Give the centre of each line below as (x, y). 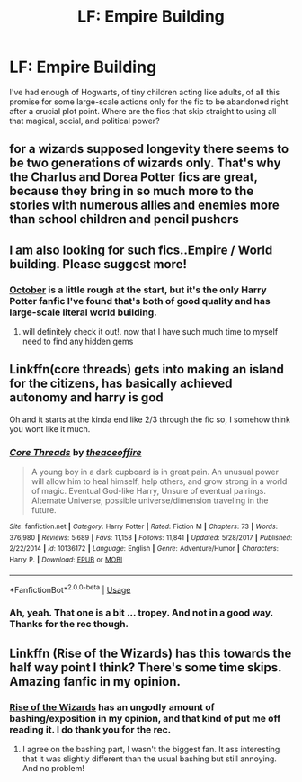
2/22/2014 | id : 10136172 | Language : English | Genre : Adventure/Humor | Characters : (144, 549)
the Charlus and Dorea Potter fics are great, (133, 177)
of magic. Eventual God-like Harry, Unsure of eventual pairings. (149, 491)
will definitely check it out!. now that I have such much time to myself (150, 332)
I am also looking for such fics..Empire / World (141, 250)
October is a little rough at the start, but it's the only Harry (138, 290)
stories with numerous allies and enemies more (145, 206)
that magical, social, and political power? (84, 121)
